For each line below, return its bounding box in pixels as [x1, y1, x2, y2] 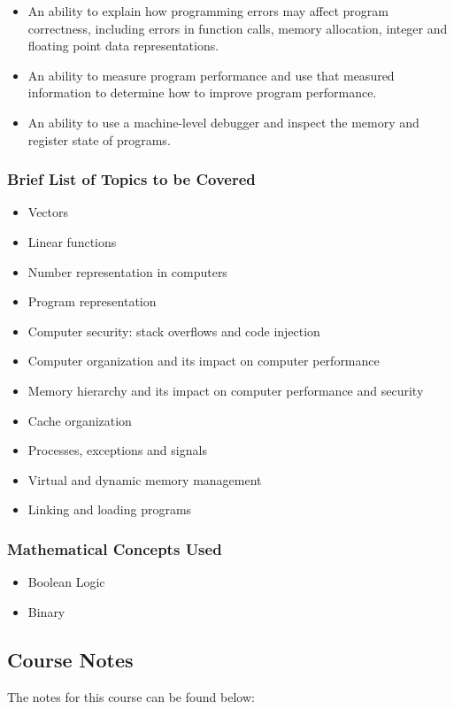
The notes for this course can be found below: [7, 687, 255, 705]
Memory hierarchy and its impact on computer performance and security [27, 381, 424, 399]
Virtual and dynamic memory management [27, 470, 262, 489]
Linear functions [27, 232, 117, 250]
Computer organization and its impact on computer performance [27, 351, 380, 370]
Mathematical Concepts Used [7, 537, 222, 559]
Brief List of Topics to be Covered [7, 168, 256, 190]
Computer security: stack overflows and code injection [27, 321, 320, 340]
